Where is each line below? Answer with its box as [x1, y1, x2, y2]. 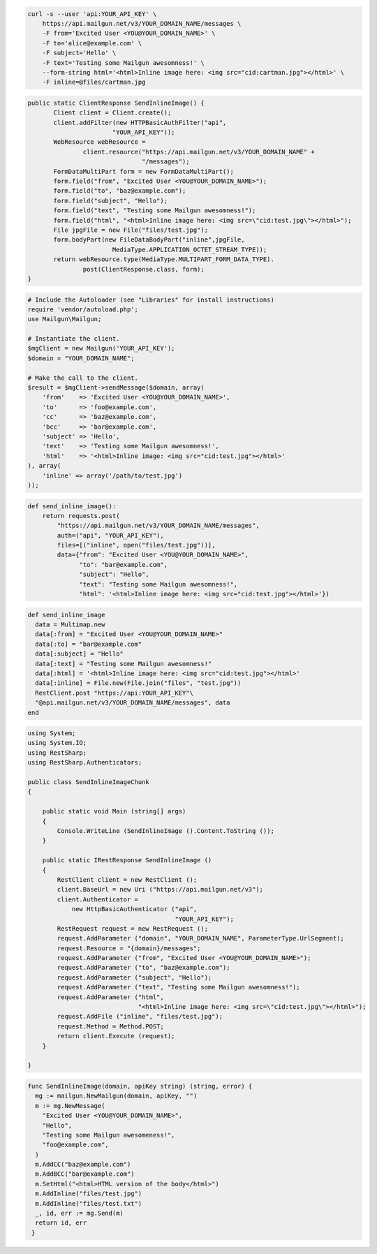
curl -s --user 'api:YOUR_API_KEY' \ [27, 10, 157, 17]
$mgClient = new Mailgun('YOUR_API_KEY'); [27, 344, 175, 353]
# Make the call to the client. [27, 374, 139, 382]
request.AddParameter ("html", [57, 993, 164, 1001]
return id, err [35, 1219, 87, 1227]
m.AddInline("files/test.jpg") [35, 1190, 142, 1197]
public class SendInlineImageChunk [27, 779, 149, 786]
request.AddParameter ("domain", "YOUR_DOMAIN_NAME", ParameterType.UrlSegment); [57, 934, 345, 943]
